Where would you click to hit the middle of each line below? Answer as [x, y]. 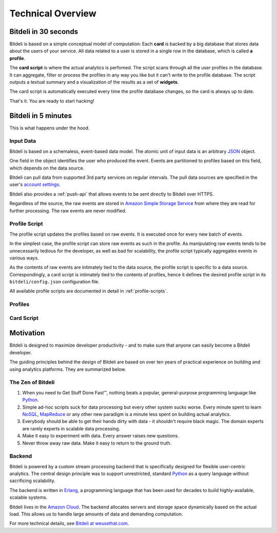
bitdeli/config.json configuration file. [55, 282]
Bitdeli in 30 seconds [44, 32]
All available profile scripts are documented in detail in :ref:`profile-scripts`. [88, 291]
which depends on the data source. [47, 168]
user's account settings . [35, 184]
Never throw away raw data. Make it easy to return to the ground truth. [97, 443]
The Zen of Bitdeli [32, 383]
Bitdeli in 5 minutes [41, 116]
